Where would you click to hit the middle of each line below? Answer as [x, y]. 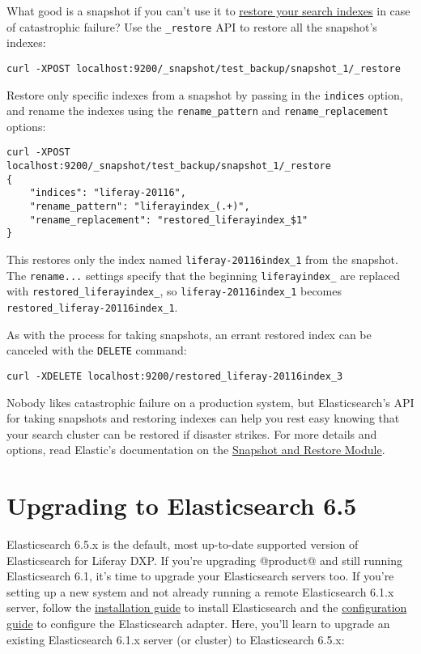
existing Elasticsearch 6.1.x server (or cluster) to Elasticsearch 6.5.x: [176, 639]
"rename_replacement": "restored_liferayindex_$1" [169, 220]
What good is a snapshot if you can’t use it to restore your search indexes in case [208, 11]
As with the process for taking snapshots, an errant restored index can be [189, 334]
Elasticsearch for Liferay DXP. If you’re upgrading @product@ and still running [205, 560]
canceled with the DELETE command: [97, 350]
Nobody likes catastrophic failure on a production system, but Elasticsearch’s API [210, 402]
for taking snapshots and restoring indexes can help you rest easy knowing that [203, 418]
